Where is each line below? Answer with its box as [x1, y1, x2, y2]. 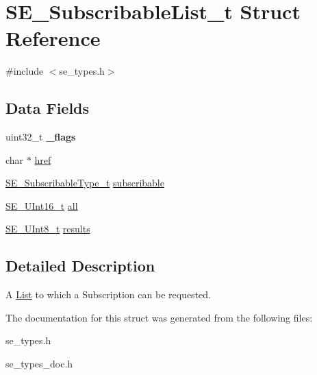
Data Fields [5, 97, 90, 119]
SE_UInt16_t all [5, 198, 78, 213]
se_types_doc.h [5, 356, 73, 371]
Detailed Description [5, 255, 155, 276]
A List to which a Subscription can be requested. [5, 287, 211, 302]
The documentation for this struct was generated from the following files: [5, 310, 313, 324]
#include [5, 64, 44, 78]
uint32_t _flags [5, 130, 76, 144]
